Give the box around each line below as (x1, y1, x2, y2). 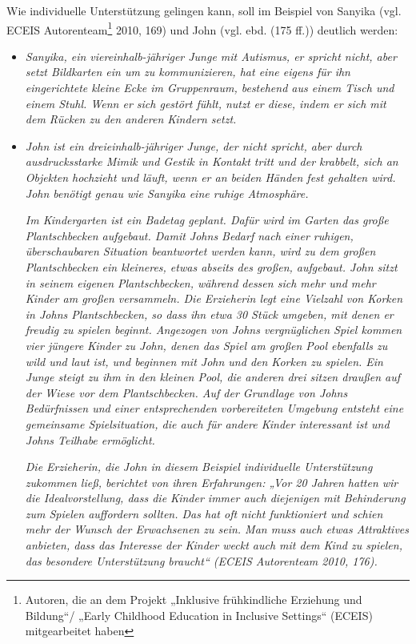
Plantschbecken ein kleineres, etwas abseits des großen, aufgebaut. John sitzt (25, 258, 398, 275)
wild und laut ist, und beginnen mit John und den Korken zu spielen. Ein (25, 352, 383, 369)
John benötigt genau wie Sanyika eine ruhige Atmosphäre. (25, 184, 309, 201)
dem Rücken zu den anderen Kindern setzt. (25, 111, 237, 127)
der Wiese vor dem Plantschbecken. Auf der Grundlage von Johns (25, 384, 348, 400)
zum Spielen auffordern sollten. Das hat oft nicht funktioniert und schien (25, 505, 383, 521)
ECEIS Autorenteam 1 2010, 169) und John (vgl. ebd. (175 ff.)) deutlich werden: (6, 18, 398, 38)
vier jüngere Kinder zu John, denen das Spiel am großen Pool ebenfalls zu (25, 336, 388, 353)
